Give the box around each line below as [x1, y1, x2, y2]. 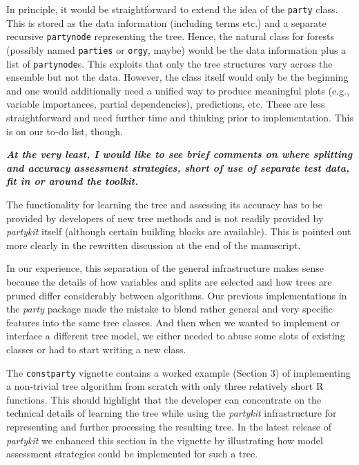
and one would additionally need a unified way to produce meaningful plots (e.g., [6, 83, 349, 97]
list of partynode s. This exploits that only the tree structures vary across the [6, 56, 333, 70]
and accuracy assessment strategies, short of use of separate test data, [6, 160, 349, 175]
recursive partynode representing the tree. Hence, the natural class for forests [6, 29, 335, 43]
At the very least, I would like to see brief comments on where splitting [6, 147, 353, 161]
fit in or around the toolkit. [6, 174, 139, 188]
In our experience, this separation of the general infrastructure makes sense [6, 261, 324, 275]
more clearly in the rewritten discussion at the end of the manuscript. [6, 237, 301, 252]
